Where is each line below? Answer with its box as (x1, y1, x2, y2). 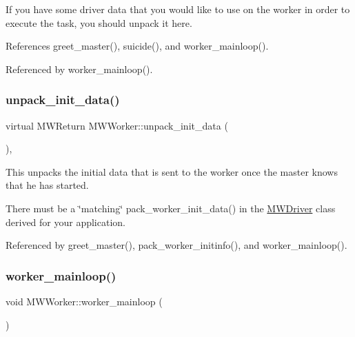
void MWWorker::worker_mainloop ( (6, 294, 163, 308)
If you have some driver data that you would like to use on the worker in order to (6, 2, 350, 16)
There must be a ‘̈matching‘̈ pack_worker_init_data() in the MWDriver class (6, 201, 336, 215)
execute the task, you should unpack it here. (6, 15, 192, 30)
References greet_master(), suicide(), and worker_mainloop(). (6, 39, 269, 53)
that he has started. (6, 178, 89, 192)
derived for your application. (6, 214, 125, 229)
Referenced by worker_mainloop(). (6, 61, 153, 76)
